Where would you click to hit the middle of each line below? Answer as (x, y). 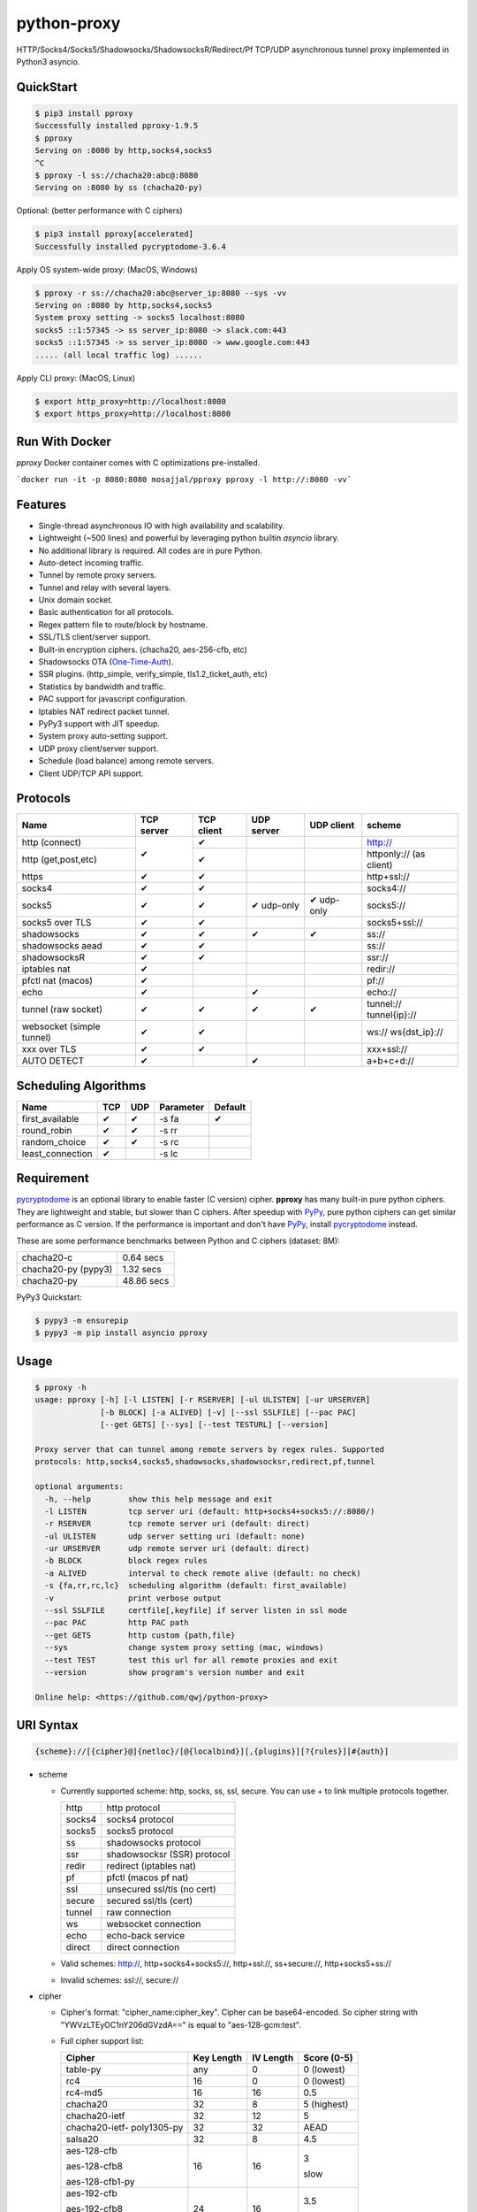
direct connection (143, 1947)
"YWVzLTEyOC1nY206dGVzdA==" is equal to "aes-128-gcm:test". (181, 2024)
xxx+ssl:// (387, 1049)
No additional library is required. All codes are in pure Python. (150, 550)
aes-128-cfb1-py (101, 2182)
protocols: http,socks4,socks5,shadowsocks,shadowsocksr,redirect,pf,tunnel (205, 1462)
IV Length (273, 2058)
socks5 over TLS (57, 923)
